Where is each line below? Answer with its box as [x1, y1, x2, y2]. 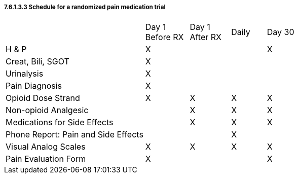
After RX [190, 32, 221, 43]
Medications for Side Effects [6, 117, 114, 128]
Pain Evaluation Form [6, 154, 86, 164]
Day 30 [267, 27, 294, 38]
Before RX [145, 32, 184, 43]
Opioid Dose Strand [6, 93, 80, 103]
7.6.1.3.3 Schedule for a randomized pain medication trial [4, 4, 166, 11]
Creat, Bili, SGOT [6, 56, 69, 67]
